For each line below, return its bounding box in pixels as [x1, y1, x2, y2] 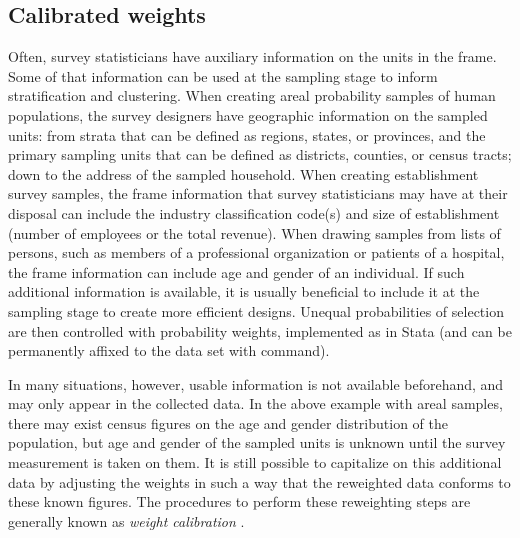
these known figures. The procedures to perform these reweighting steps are [8, 491, 471, 512]
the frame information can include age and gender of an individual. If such [8, 261, 465, 282]
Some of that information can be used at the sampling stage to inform [8, 65, 438, 86]
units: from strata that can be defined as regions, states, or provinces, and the [8, 124, 486, 145]
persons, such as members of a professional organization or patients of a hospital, [8, 242, 505, 263]
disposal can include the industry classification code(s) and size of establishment [8, 202, 500, 223]
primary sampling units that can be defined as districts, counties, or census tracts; [8, 144, 512, 165]
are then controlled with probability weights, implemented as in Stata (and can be [8, 320, 512, 341]
